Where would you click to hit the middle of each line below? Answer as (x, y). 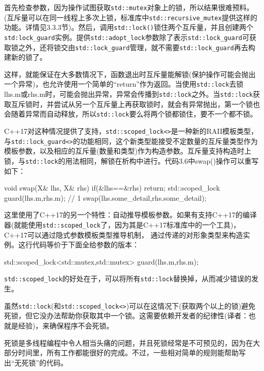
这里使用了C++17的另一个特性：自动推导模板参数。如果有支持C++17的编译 (130, 215)
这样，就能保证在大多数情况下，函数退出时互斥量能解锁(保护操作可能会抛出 (130, 74)
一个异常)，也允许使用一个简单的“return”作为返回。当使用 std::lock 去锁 (124, 84)
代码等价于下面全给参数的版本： (86, 245)
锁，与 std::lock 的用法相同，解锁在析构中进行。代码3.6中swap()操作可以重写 (131, 160)
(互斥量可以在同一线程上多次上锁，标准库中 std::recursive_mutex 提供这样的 (131, 17)
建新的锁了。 (25, 57)
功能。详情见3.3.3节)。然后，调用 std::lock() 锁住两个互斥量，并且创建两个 (129, 27)
